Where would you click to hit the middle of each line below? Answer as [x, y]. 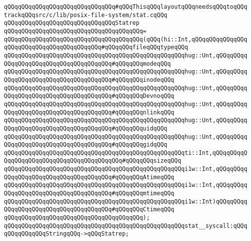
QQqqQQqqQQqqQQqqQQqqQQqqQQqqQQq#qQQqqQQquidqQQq [86, 128]
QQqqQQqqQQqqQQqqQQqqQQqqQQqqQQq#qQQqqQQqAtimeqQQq [89, 177]
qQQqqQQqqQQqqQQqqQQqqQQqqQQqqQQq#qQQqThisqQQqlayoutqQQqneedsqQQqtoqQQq [126, 7]
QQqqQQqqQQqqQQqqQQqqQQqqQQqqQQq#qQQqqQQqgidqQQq [86, 145]
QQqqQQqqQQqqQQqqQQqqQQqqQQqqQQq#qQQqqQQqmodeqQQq [87, 64]
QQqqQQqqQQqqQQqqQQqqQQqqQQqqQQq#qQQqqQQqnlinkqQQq [89, 112]
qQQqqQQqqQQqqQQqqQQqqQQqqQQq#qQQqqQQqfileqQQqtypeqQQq [96, 47]
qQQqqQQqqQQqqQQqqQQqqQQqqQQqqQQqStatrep [72, 23]
